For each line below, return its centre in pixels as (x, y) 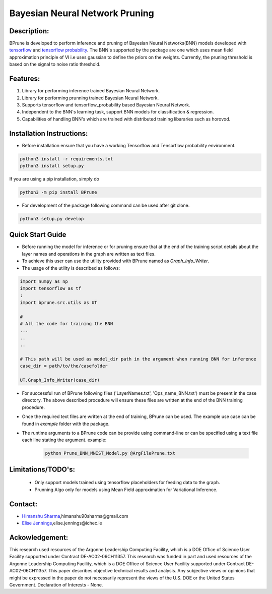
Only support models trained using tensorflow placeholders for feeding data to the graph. (127, 483)
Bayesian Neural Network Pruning (82, 13)
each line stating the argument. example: (64, 440)
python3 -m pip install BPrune (59, 192)
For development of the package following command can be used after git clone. (106, 205)
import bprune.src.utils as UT (59, 302)
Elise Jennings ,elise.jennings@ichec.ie (62, 523)
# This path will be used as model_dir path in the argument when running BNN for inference (138, 359)
